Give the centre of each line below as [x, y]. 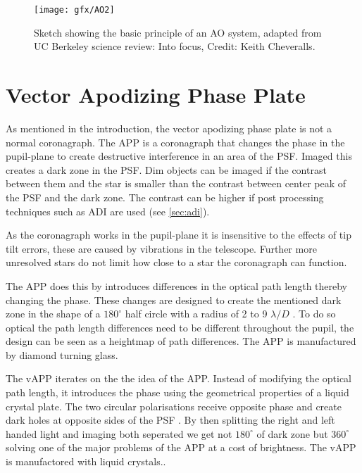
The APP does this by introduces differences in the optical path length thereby [177, 285]
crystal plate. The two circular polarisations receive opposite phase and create [174, 406]
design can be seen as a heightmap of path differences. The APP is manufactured [181, 341]
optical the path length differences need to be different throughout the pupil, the [180, 327]
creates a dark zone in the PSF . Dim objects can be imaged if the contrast [166, 169]
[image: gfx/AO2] [74, 10]
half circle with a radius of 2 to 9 [196, 314]
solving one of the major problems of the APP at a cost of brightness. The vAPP [181, 447]
